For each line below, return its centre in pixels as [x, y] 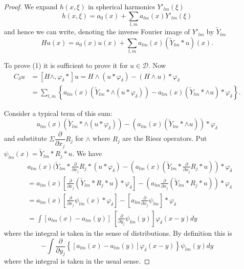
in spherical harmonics [122, 6]
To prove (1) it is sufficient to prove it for [66, 65]
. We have [87, 153]
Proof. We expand [31, 6]
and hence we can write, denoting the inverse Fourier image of [97, 32]
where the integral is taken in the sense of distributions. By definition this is [118, 233]
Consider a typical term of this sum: [58, 113]
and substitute [26, 138]
